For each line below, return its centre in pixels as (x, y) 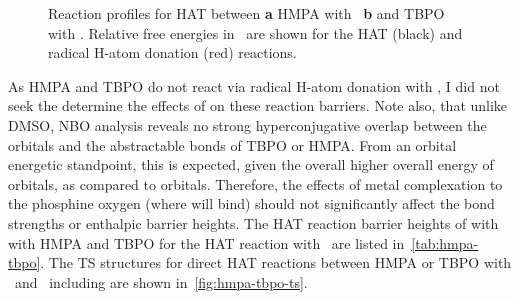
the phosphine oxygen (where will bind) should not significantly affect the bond (251, 203)
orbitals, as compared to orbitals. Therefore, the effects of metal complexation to (255, 183)
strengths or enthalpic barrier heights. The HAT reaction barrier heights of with (253, 222)
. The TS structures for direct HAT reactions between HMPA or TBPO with (276, 262)
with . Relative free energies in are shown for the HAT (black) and (255, 32)
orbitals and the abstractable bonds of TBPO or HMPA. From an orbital (232, 144)
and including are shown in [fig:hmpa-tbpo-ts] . (161, 281)
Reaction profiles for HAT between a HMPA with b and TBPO (246, 13)
